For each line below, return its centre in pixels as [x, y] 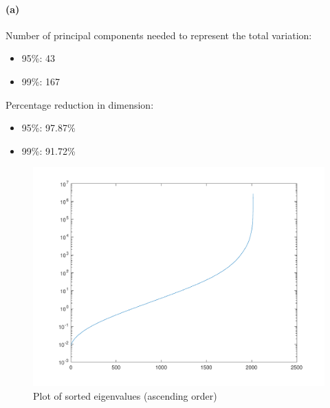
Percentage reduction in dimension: [80, 104]
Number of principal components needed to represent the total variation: [159, 35]
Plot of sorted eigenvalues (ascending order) [125, 395]
